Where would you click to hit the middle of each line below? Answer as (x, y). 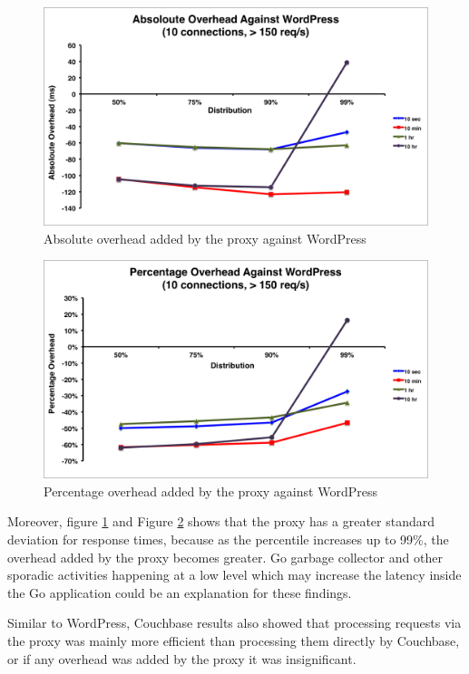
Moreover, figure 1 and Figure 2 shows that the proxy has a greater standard (221, 521)
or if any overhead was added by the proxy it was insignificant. (182, 658)
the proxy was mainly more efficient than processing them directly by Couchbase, (234, 640)
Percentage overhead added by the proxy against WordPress (210, 491)
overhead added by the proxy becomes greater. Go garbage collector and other (225, 557)
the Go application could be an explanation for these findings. (180, 592)
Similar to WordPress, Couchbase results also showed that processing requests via (234, 623)
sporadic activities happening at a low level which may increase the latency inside (234, 575)
